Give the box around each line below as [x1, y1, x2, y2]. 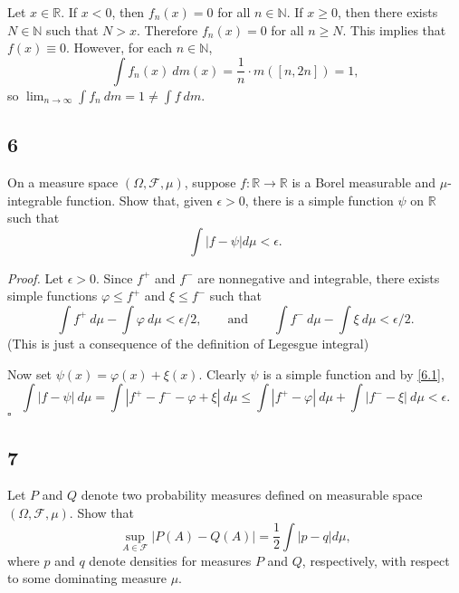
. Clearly [198, 364, 246, 383]
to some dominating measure [7, 569, 167, 588]
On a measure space [7, 172, 119, 191]
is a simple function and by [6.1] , [263, 364, 445, 383]
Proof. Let [7, 268, 63, 287]
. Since [95, 268, 133, 287]
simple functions [7, 286, 98, 305]
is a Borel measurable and [292, 172, 436, 191]
